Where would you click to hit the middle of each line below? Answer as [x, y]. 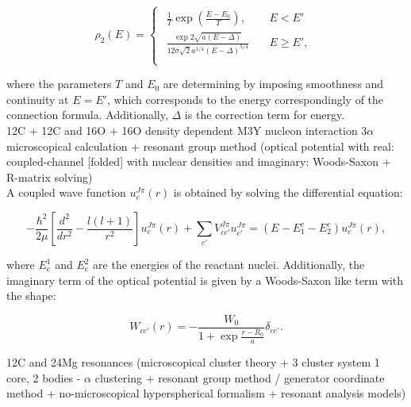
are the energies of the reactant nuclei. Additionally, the [229, 265]
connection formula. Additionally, [87, 115]
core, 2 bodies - [44, 377]
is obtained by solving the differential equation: [288, 192]
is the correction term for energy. [265, 115]
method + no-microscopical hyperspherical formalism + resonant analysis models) [206, 393]
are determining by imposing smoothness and [273, 84]
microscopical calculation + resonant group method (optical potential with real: [200, 146]
